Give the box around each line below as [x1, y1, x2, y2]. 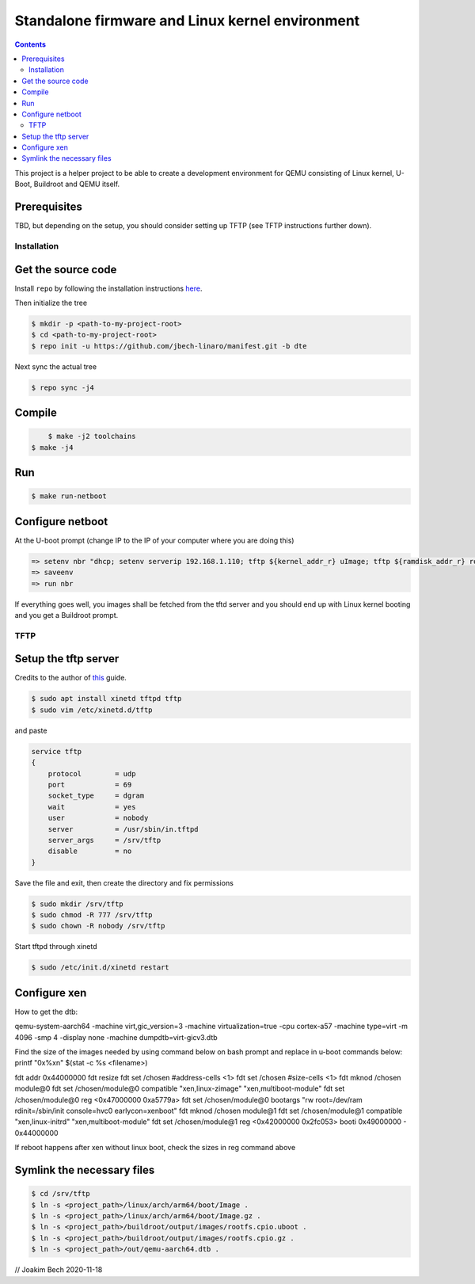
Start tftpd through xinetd [14, 942, 97, 951]
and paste [14, 726, 47, 735]
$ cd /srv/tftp [31, 1189, 90, 1198]
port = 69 [47, 780, 132, 789]
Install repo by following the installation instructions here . [14, 284, 203, 293]
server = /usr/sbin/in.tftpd [47, 825, 199, 833]
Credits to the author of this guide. [14, 673, 127, 683]
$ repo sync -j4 [31, 383, 95, 392]
